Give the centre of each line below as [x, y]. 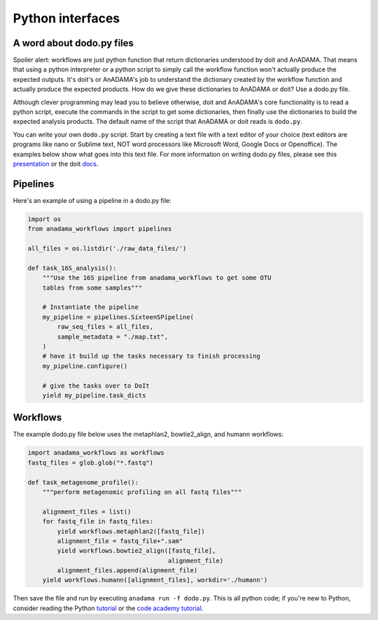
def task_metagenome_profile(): [83, 482]
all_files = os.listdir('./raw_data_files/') [107, 249]
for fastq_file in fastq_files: [98, 522]
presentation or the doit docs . [56, 164]
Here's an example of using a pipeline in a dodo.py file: [92, 200]
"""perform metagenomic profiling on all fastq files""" [142, 492]
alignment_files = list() [87, 512]
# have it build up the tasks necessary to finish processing [151, 356]
